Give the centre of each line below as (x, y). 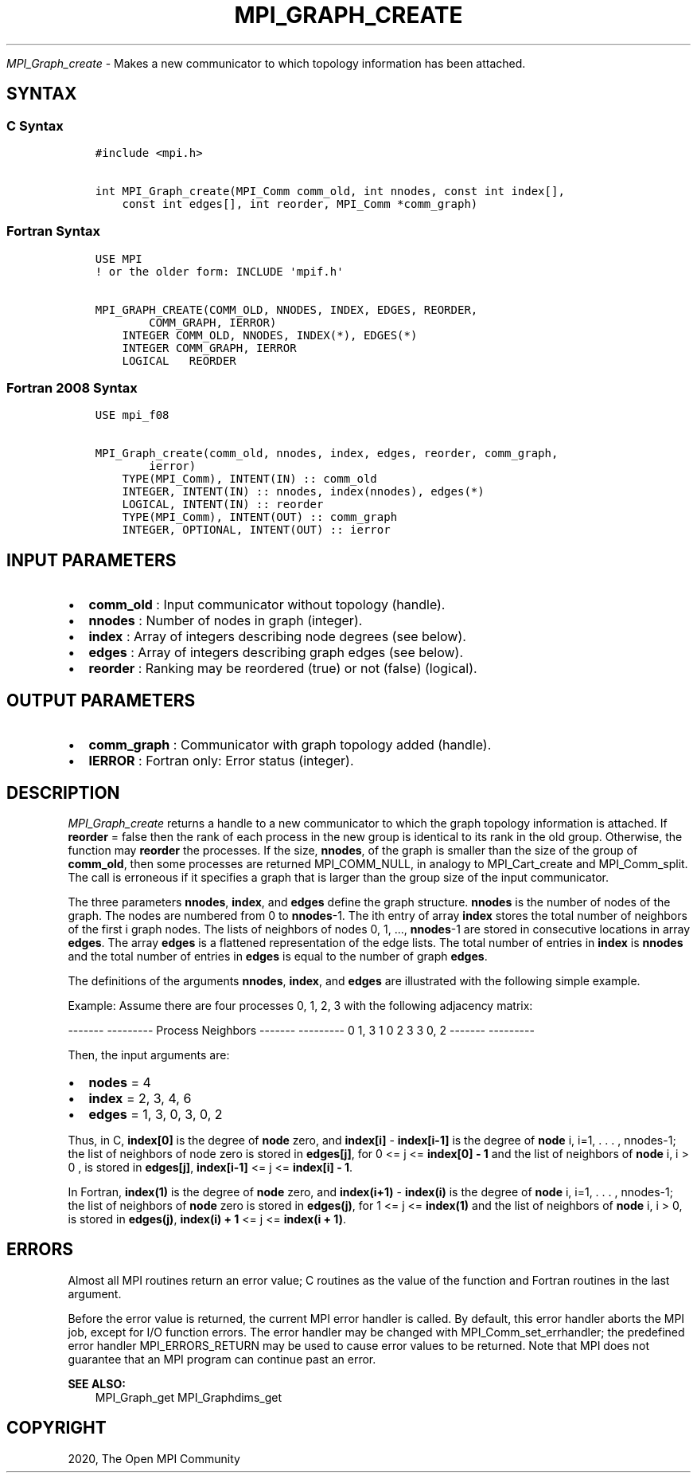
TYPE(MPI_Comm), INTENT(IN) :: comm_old (249, 479)
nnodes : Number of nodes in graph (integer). (226, 621)
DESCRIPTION (63, 792)
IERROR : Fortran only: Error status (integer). (221, 761)
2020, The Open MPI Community (154, 1458)
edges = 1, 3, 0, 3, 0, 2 (156, 1114)
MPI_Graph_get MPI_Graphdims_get (188, 1397)
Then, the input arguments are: (149, 1055)
